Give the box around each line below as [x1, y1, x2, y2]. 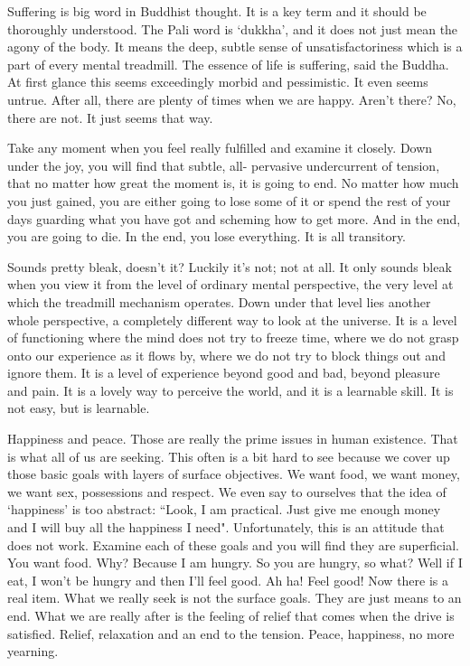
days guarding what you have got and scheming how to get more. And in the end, [7, 209, 461, 228]
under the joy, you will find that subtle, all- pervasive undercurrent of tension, [7, 155, 440, 174]
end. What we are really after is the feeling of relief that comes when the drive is [7, 606, 455, 624]
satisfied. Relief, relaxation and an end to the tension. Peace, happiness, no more [7, 624, 455, 643]
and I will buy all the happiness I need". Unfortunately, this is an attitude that [7, 518, 445, 537]
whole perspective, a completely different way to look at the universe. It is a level [7, 310, 457, 329]
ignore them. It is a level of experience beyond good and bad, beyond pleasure [7, 363, 440, 382]
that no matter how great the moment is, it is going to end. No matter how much [7, 174, 459, 192]
